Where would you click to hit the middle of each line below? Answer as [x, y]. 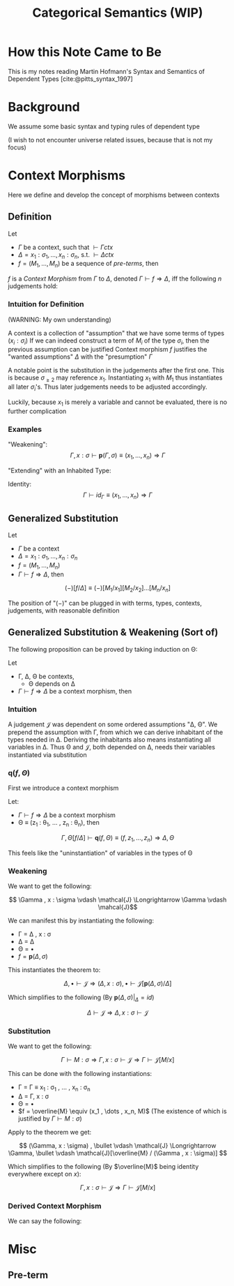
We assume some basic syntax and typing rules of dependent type [104, 126]
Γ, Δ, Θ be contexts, [46, 676]
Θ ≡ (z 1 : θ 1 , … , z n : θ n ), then [58, 823]
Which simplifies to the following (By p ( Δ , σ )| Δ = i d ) [81, 998]
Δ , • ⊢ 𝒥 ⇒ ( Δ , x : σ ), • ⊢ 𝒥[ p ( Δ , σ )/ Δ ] [118, 984]
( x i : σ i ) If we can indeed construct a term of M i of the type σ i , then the [109, 341]
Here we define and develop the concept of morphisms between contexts [114, 195]
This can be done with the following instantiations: [80, 1074]
